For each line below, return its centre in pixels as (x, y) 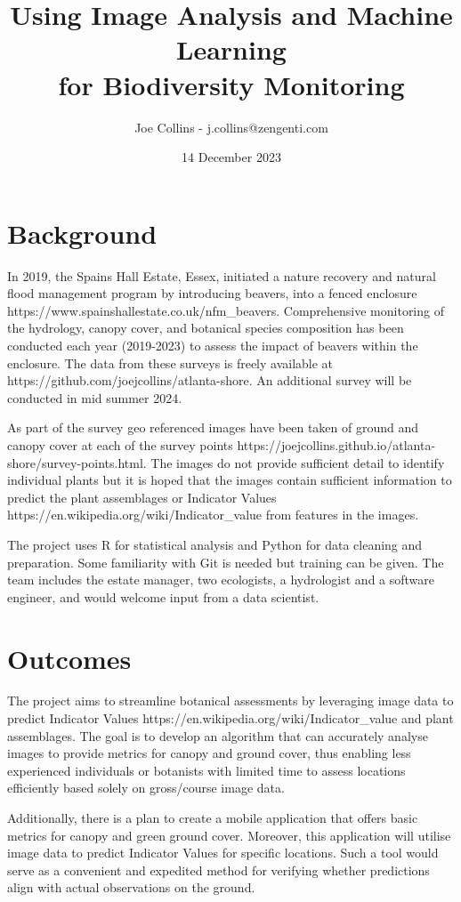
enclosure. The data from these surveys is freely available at (170, 362)
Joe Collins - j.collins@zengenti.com (231, 127)
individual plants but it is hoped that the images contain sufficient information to (230, 480)
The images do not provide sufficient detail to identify (298, 462)
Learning (231, 49)
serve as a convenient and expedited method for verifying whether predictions (218, 870)
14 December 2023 (231, 157)
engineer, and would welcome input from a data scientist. (163, 596)
